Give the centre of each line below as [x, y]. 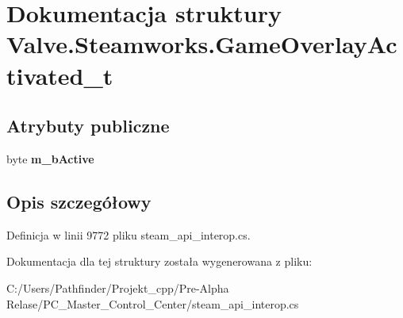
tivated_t [60, 75]
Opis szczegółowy [79, 201]
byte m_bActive [50, 158]
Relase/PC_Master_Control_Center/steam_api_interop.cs [153, 303]
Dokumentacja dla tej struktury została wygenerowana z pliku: [159, 261]
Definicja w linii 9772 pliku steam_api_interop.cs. [129, 234]
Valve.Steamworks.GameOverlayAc [202, 44]
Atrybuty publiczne [88, 126]
